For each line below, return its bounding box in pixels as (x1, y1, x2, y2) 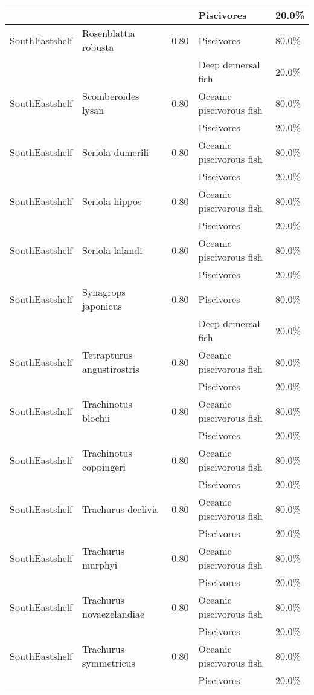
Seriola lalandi (82, 243, 143, 257)
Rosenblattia (82, 26, 135, 40)
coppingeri (82, 460, 126, 474)
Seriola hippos (82, 194, 142, 208)
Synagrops (82, 285, 126, 299)
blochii (82, 411, 111, 425)
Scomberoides (82, 89, 139, 103)
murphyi (82, 558, 118, 572)
